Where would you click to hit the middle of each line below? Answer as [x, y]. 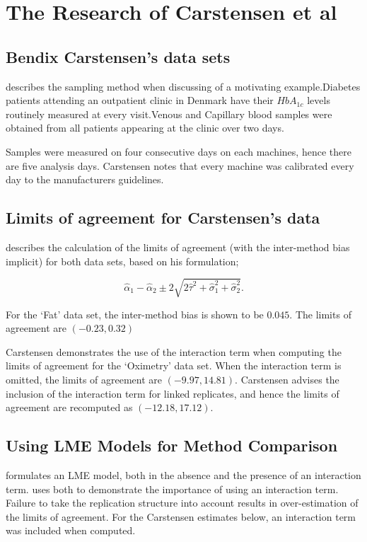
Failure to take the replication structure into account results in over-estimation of [182, 503]
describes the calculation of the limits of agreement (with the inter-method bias [178, 247]
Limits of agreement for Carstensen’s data [163, 218]
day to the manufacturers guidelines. [85, 179]
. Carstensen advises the [287, 380]
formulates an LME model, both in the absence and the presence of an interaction [183, 475]
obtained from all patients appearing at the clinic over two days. [145, 128]
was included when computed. [71, 530]
